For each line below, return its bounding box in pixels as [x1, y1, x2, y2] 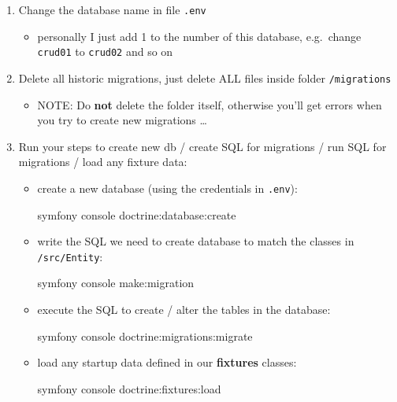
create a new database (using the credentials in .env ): [37, 179, 298, 196]
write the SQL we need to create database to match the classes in [37, 233, 354, 249]
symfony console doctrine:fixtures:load [37, 380, 221, 396]
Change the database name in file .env [18, 2, 206, 17]
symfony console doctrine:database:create [37, 206, 236, 223]
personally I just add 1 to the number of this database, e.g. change [37, 28, 362, 44]
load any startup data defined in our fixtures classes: [37, 354, 297, 371]
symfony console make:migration [37, 275, 195, 291]
